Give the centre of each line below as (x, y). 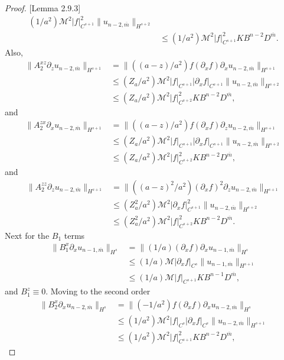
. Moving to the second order (98, 291)
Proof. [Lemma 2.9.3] (43, 8)
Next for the (27, 235)
